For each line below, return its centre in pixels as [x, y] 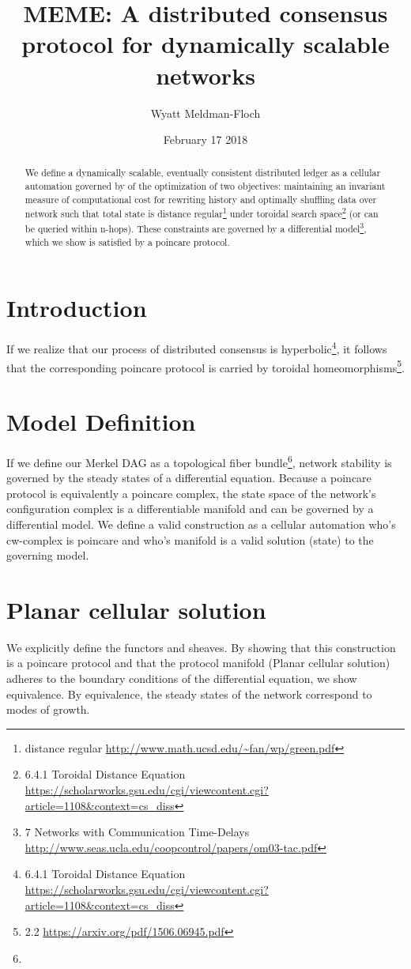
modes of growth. [48, 709]
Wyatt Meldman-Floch [205, 113]
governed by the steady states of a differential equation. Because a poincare [189, 478]
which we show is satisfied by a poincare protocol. [127, 241]
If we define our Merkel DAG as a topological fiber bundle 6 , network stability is [199, 461]
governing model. [48, 555]
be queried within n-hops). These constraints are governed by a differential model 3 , [196, 228]
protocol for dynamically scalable [205, 44]
